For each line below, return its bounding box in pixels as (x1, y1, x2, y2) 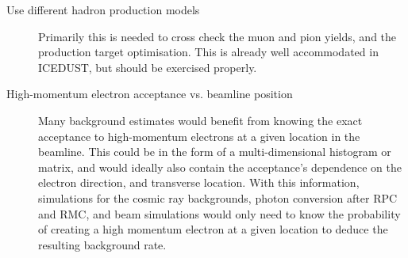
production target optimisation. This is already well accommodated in (38, 44, 379, 60)
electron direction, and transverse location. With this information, (38, 174, 360, 191)
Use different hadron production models (6, 2, 200, 17)
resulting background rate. (38, 236, 167, 252)
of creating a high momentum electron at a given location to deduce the (38, 221, 388, 237)
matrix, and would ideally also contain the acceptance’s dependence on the (38, 158, 402, 175)
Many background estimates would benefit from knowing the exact (38, 112, 363, 128)
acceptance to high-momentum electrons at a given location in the (38, 127, 360, 144)
